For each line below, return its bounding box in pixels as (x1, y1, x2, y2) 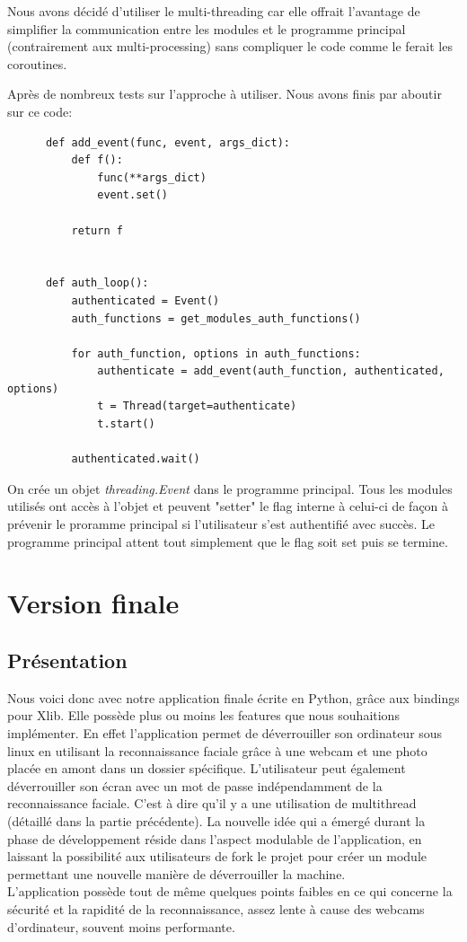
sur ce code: (7, 101, 73, 120)
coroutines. (7, 54, 67, 73)
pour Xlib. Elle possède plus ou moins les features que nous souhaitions (7, 706, 400, 725)
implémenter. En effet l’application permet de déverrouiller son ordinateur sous (7, 723, 443, 742)
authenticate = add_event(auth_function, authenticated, (97, 365, 445, 378)
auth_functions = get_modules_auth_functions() (71, 312, 361, 325)
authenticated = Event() (71, 294, 220, 307)
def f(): (71, 154, 123, 167)
